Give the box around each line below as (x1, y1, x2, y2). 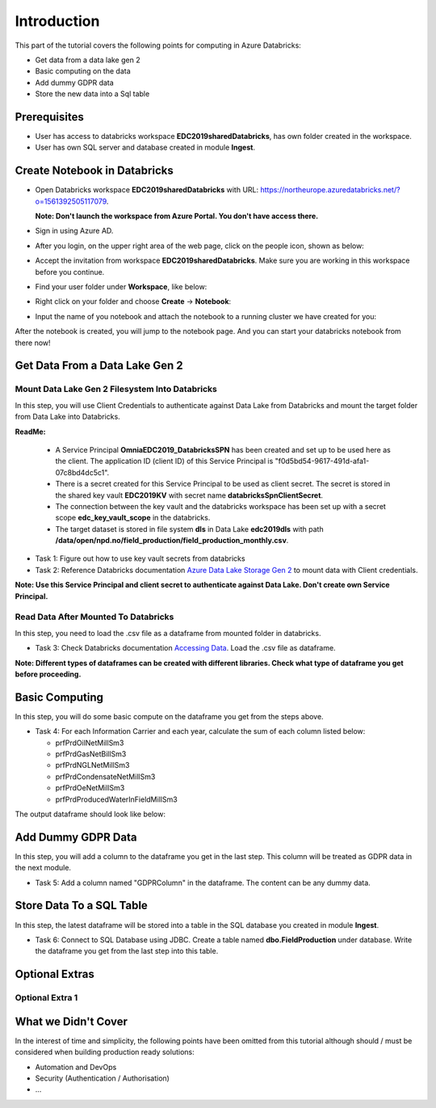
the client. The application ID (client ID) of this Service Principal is (55, 457, 274, 466)
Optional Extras (15, 967, 94, 981)
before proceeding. (15, 669, 82, 679)
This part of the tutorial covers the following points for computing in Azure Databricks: (15, 40, 302, 50)
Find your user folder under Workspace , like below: (35, 282, 208, 292)
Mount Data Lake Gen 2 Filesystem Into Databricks (15, 384, 217, 395)
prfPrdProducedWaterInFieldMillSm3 (55, 794, 178, 804)
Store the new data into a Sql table (35, 89, 150, 99)
